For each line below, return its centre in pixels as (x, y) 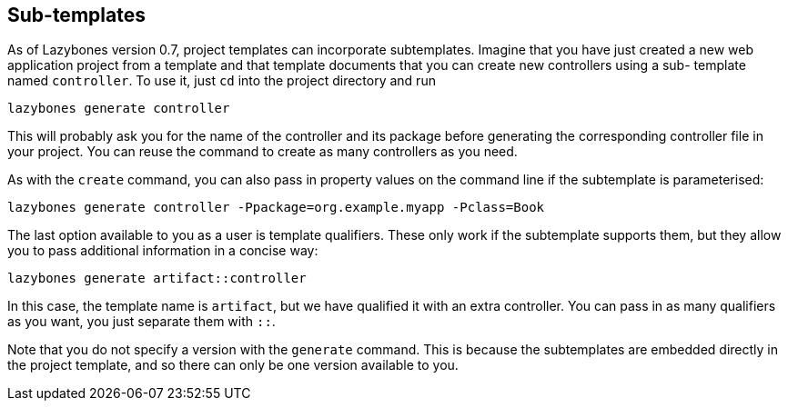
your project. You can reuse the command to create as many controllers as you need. (263, 152)
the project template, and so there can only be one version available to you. (233, 365)
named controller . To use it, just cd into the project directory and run (222, 81)
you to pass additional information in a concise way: (163, 251)
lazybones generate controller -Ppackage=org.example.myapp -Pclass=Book (276, 208)
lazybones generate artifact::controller (157, 279)
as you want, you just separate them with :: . (141, 322)
